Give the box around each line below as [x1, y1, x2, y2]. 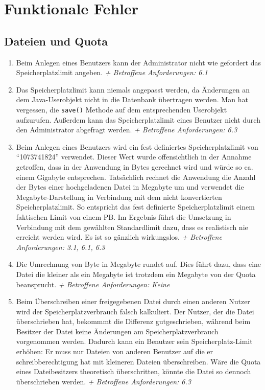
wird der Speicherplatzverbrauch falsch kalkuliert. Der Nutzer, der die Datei [16, 306, 254, 316]
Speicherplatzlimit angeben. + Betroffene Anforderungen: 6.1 [16, 67, 208, 78]
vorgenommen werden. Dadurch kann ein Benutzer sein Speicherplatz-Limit [16, 336, 253, 347]
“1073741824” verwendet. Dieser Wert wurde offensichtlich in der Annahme [16, 151, 252, 162]
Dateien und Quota [4, 33, 108, 49]
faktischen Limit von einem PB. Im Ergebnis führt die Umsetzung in [16, 211, 231, 222]
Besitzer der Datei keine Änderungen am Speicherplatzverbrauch [16, 326, 219, 336]
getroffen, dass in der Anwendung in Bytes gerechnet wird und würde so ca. [16, 161, 253, 172]
